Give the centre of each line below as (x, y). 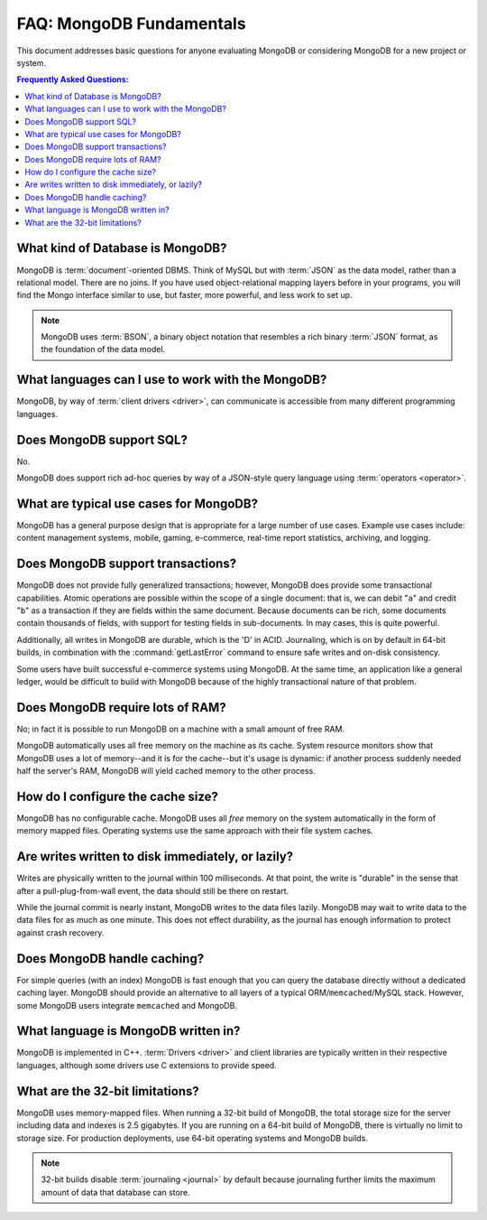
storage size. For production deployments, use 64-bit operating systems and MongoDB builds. (193, 1138)
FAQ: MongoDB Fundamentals (132, 23)
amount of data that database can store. (115, 1192)
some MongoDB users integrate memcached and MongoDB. (127, 1005)
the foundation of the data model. (103, 349)
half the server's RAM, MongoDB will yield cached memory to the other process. (166, 771)
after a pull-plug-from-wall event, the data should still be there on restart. (153, 890)
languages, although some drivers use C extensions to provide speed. (147, 1065)
